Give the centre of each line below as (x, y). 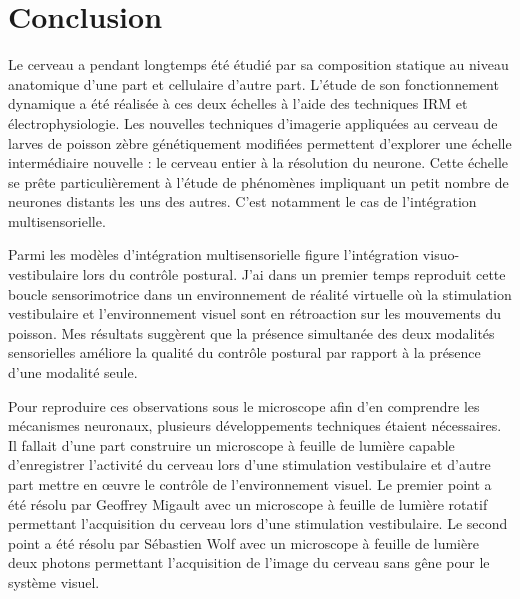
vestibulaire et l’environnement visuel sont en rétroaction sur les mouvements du (254, 313)
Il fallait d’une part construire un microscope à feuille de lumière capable (231, 444)
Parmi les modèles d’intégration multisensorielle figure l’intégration (213, 254)
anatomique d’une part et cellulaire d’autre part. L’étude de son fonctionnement (253, 83)
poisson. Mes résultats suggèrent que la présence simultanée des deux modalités (251, 332)
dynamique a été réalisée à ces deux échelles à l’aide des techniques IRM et (238, 103)
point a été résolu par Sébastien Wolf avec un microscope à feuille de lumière (243, 542)
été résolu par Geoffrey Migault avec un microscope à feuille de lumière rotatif (248, 503)
